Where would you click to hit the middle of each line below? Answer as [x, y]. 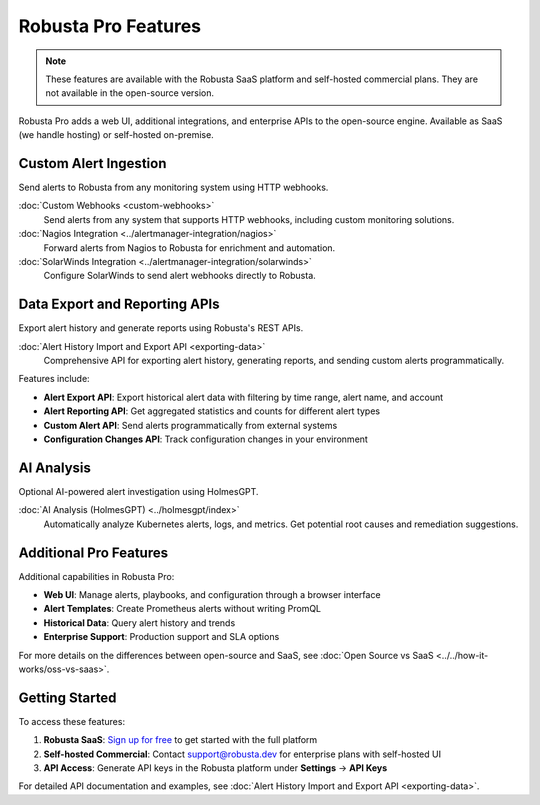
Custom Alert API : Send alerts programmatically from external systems [190, 425]
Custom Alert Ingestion [92, 163]
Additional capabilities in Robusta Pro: [96, 576]
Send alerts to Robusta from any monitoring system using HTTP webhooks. [173, 187]
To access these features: [71, 721]
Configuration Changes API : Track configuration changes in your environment [206, 439]
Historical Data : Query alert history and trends [139, 622]
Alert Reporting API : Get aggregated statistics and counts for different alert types [211, 411]
